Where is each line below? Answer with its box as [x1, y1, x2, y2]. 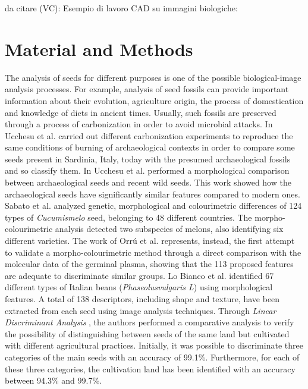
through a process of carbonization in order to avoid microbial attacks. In [5, 118, 273, 130]
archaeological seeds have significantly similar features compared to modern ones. [5, 187, 300, 200]
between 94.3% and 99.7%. [5, 374, 102, 387]
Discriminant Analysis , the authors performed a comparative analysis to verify [5, 316, 294, 328]
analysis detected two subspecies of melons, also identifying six [55, 222, 284, 235]
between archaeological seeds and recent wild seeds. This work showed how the [5, 176, 291, 189]
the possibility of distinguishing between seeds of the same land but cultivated [5, 327, 290, 340]
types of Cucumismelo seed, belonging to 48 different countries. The [5, 211, 252, 223]
